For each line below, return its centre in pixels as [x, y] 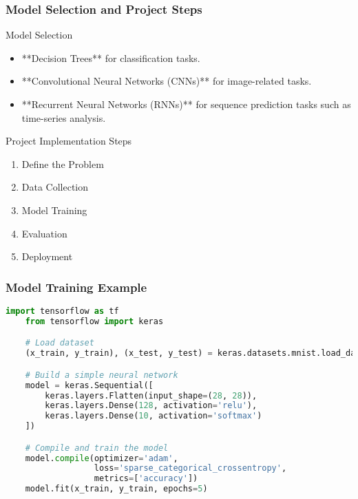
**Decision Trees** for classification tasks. [111, 57]
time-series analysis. [64, 117]
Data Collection [55, 187]
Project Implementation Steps [69, 141]
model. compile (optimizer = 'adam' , [102, 458]
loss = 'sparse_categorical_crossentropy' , [190, 468]
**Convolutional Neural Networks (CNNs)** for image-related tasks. [167, 81]
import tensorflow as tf [62, 311]
